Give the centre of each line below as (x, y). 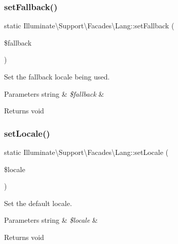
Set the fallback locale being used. (57, 76)
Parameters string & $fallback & (54, 93)
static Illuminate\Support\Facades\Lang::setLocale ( (86, 152)
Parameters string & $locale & (51, 220)
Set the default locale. (38, 203)
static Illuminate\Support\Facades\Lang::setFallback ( (89, 26)
